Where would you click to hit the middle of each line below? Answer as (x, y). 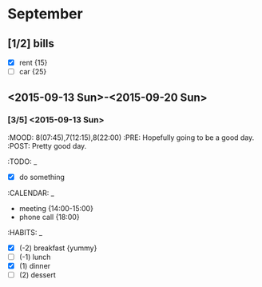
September (45, 14)
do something (42, 177)
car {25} (33, 72)
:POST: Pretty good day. (47, 145)
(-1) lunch (35, 257)
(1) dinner (35, 266)
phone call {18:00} (50, 217)
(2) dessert (38, 275)
